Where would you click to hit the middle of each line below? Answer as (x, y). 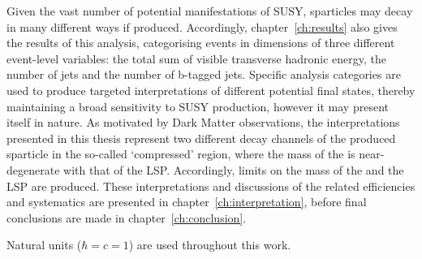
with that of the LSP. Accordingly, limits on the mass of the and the (234, 169)
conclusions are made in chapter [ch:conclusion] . (127, 217)
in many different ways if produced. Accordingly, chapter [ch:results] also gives (202, 26)
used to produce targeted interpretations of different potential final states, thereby (211, 90)
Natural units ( (44, 245)
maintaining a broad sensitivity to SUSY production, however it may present (198, 106)
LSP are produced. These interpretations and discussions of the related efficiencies (211, 186)
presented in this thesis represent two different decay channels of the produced (201, 138)
